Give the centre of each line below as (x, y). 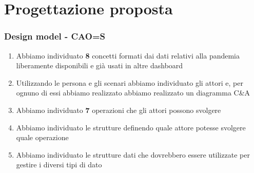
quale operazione (42, 137)
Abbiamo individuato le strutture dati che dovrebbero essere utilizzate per (133, 154)
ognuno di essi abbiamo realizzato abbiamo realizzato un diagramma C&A (133, 93)
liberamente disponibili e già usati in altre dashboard (100, 65)
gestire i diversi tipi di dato (59, 165)
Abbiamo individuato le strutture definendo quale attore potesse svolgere (131, 127)
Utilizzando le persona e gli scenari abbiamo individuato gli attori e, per (130, 82)
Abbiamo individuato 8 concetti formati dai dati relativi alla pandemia (128, 55)
